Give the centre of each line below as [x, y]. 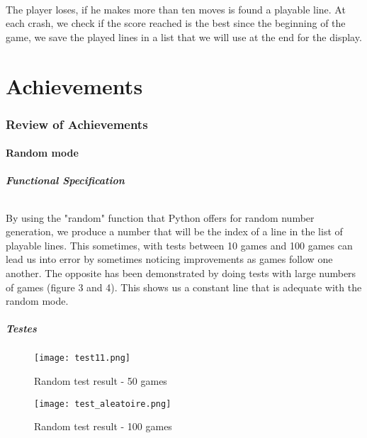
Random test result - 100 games [103, 426]
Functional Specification [65, 180]
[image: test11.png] [83, 358]
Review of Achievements [77, 124]
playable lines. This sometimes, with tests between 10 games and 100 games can [179, 245]
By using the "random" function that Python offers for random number [160, 217]
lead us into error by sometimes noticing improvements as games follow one [169, 259]
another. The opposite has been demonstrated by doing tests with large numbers [181, 273]
